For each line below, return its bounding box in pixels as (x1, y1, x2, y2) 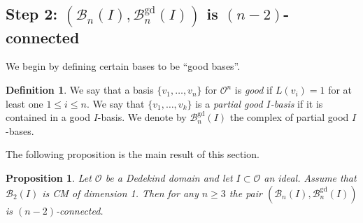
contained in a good (6, 110, 90, 124)
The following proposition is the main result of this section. (6, 147, 259, 161)
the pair (229, 185, 262, 200)
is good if (234, 82, 273, 97)
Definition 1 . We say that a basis (6, 82, 154, 97)
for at (328, 82, 353, 97)
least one (6, 96, 43, 110)
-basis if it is (270, 96, 323, 110)
